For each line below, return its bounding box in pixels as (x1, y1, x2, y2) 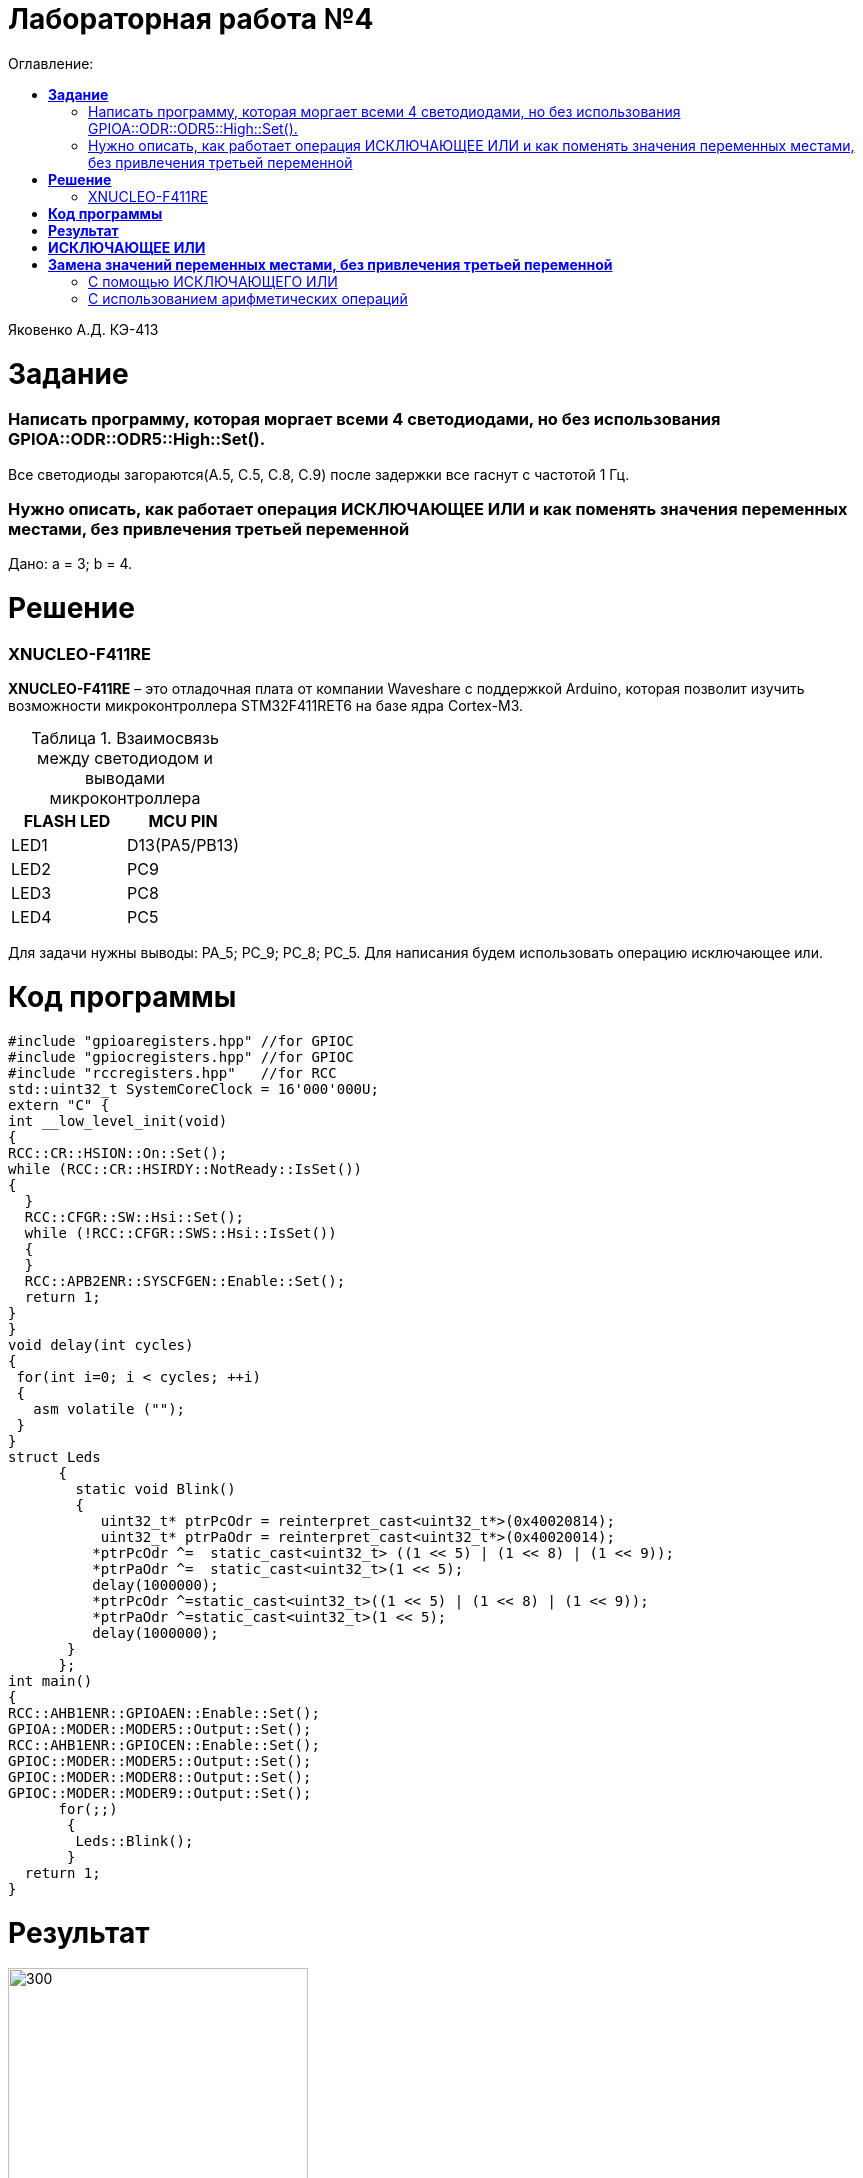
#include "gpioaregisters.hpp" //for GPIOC (8, 1032, 354, 1049)
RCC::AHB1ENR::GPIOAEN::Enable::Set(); (8, 1704, 320, 1721)
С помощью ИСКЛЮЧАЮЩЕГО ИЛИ (88, 272, 338, 290)
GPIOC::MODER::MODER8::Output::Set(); (8, 1768, 312, 1785)
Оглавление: (8, 54, 94, 72)
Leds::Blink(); (75, 1832, 194, 1849)
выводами (85, 768, 166, 789)
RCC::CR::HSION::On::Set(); (8, 1144, 228, 1161)
